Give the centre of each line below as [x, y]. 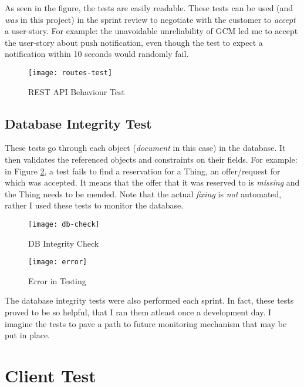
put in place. [28, 335]
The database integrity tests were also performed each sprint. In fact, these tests [149, 300]
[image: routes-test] [70, 73]
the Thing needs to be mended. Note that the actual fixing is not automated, [143, 193]
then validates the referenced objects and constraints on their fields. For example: [151, 159]
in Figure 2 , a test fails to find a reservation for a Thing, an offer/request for [143, 171]
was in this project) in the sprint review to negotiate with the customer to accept [150, 19]
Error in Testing [57, 280]
